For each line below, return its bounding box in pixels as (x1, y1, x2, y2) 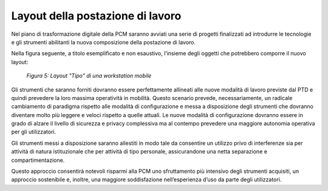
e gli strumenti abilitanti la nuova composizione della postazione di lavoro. (11, 38, 196, 45)
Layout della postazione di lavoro (11, 9, 182, 22)
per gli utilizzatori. (11, 128, 56, 136)
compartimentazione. (11, 156, 65, 164)
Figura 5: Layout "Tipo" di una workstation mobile (26, 72, 152, 79)
